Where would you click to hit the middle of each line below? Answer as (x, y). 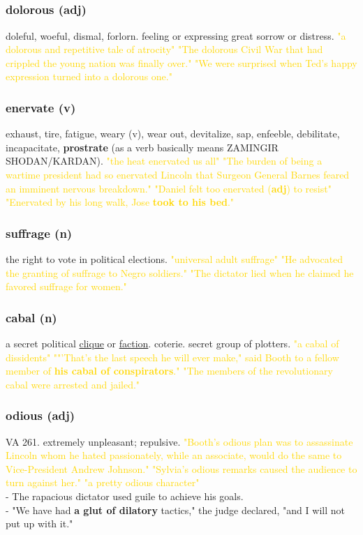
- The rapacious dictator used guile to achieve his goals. (125, 496)
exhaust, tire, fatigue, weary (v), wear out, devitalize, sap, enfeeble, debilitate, (173, 134)
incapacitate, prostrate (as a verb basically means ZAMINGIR (142, 147)
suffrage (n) (39, 233)
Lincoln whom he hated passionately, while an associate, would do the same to (174, 455)
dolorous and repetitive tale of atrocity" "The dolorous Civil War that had (164, 49)
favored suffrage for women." (66, 286)
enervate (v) (41, 107)
